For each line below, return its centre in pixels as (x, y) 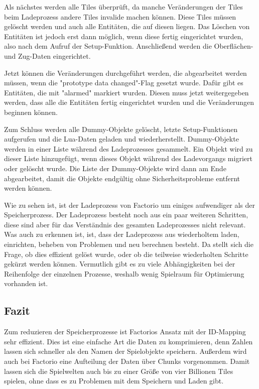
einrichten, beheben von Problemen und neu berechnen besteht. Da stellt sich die (129, 244)
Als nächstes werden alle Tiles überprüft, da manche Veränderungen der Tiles (123, 7)
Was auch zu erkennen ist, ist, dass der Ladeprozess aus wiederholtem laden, (122, 234)
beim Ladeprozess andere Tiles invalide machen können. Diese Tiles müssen (120, 16)
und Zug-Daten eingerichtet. (47, 55)
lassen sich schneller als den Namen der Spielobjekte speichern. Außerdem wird (125, 351)
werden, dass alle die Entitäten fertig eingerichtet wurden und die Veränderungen (129, 102)
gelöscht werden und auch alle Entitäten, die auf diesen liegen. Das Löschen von (127, 26)
